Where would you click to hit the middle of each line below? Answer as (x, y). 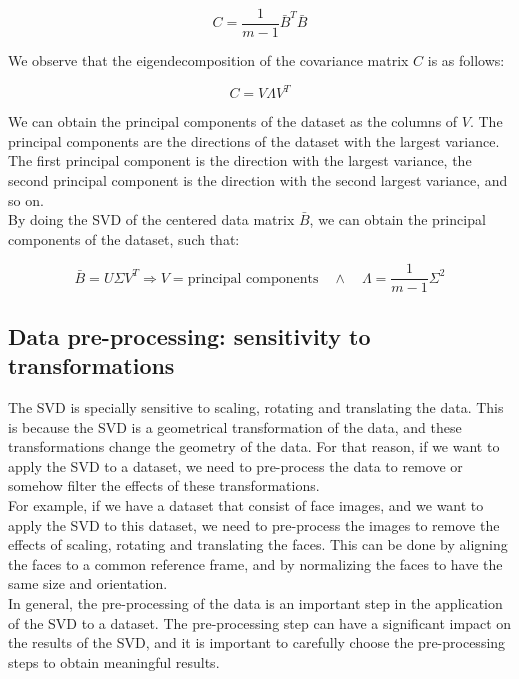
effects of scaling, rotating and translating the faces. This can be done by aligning (258, 544)
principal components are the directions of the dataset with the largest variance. (254, 140)
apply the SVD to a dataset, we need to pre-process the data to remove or (235, 465)
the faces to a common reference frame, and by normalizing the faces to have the (255, 563)
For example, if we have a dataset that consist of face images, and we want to (246, 504)
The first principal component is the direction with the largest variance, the (240, 160)
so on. (26, 199)
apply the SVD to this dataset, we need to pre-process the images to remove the (254, 524)
